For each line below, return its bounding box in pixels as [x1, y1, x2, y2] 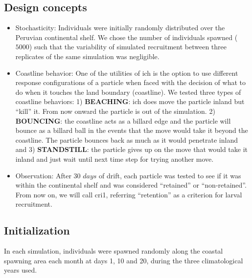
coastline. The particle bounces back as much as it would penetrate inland [15, 134, 238, 145]
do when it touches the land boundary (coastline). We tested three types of [15, 86, 241, 97]
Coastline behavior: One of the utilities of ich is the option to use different [15, 67, 238, 78]
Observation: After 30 [15, 170, 81, 180]
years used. [4, 265, 37, 275]
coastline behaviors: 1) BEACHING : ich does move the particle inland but [15, 96, 245, 107]
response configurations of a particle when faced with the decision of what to [15, 77, 246, 87]
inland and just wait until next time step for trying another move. [15, 153, 214, 164]
